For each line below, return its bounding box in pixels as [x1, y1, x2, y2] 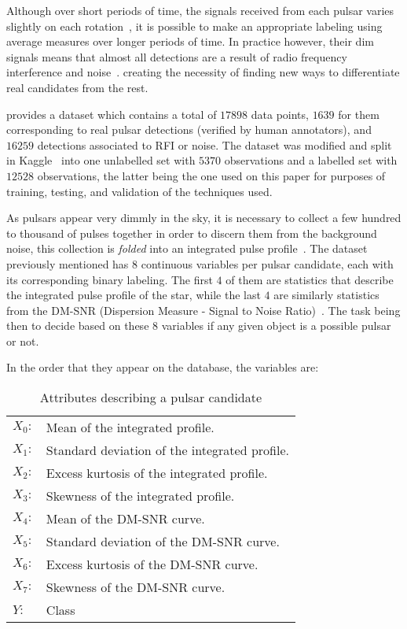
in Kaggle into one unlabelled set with [6, 152, 196, 168]
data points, [251, 105, 309, 122]
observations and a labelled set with [224, 152, 398, 168]
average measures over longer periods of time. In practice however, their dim [6, 33, 374, 50]
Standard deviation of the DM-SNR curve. [46, 532, 280, 551]
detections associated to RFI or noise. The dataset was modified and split [37, 136, 392, 153]
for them [338, 105, 379, 122]
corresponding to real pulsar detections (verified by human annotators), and [6, 121, 372, 138]
